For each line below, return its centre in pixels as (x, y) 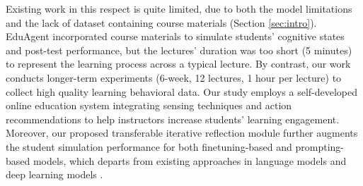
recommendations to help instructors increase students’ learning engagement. (173, 119)
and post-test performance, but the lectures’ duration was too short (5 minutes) (179, 50)
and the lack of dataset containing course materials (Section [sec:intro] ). (161, 22)
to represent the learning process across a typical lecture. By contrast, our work (178, 64)
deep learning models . (54, 174)
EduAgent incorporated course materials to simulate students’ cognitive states (175, 36)
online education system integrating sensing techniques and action (149, 105)
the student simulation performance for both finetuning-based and (149, 146)
